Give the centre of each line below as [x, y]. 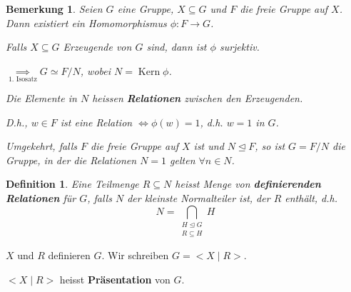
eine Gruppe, [146, 9]
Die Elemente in [41, 98]
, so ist [270, 146]
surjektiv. [239, 47]
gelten [183, 160]
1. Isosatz [22, 80]
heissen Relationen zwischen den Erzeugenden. [198, 98]
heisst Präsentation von [115, 280]
